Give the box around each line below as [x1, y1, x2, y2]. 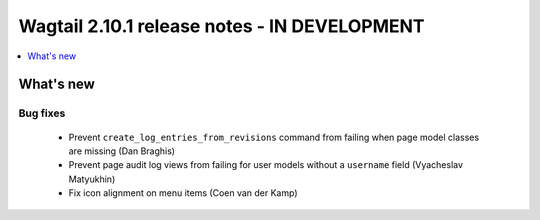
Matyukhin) [68, 173, 116, 185]
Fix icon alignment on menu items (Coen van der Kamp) [68, 187, 299, 199]
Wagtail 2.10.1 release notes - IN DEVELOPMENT [18, 15, 425, 37]
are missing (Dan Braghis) [68, 145, 175, 157]
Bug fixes [18, 106, 66, 120]
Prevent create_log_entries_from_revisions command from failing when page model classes [68, 131, 480, 143]
